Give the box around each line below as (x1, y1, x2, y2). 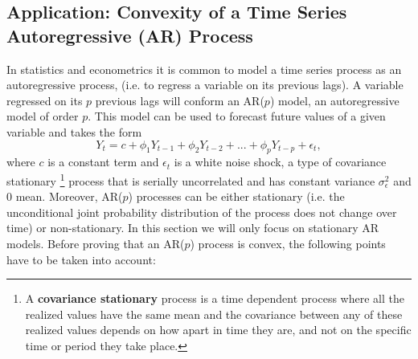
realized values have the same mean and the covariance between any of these (25, 305, 403, 322)
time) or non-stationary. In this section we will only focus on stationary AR (6, 219, 379, 236)
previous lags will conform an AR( (95, 92, 264, 108)
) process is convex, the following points (190, 235, 386, 251)
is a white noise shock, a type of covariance (174, 153, 387, 170)
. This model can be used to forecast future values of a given (88, 108, 386, 124)
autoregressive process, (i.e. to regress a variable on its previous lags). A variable (6, 76, 404, 93)
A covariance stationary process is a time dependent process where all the (25, 290, 404, 307)
